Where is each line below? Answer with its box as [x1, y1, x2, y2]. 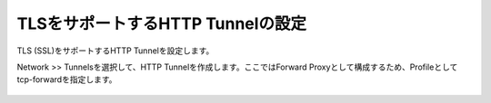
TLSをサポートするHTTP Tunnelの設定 [16, 14, 307, 33]
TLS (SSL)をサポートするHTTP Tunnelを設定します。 [16, 45, 215, 56]
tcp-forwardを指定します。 [16, 74, 117, 85]
